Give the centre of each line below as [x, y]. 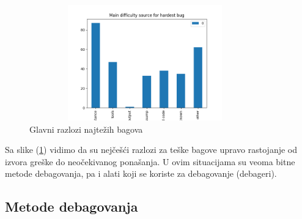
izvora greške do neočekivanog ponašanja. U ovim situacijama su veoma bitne [150, 161]
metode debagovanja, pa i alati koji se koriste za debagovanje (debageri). [141, 173]
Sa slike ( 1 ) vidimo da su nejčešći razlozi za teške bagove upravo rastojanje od [151, 150]
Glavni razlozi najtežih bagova [86, 129]
